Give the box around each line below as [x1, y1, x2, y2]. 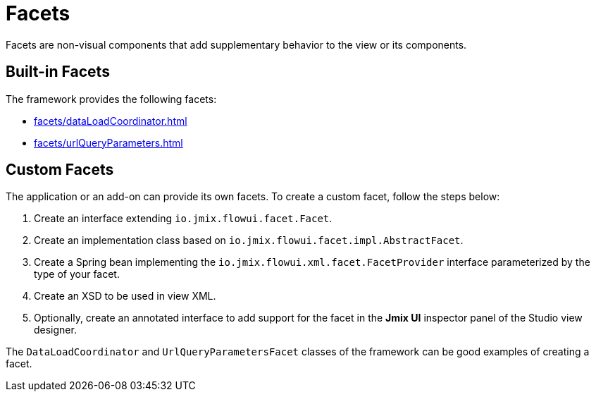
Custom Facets [6, 161, 114, 179]
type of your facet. [34, 268, 120, 281]
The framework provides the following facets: [6, 92, 217, 105]
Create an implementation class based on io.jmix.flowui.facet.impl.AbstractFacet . [34, 234, 464, 247]
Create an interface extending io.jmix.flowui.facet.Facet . [34, 212, 333, 225]
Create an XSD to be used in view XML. [34, 290, 216, 303]
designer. [34, 324, 77, 336]
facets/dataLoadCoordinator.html [34, 114, 187, 127]
